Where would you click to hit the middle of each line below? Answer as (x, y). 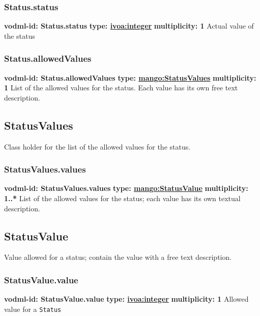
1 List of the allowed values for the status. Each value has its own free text (121, 88)
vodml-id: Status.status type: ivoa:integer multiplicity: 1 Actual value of (129, 26)
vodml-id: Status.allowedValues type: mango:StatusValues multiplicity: (130, 77)
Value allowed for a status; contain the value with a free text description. (118, 257)
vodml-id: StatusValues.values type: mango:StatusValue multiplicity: (126, 188)
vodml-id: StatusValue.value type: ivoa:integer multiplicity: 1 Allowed (126, 299)
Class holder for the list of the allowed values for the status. (97, 146)
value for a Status (33, 309)
